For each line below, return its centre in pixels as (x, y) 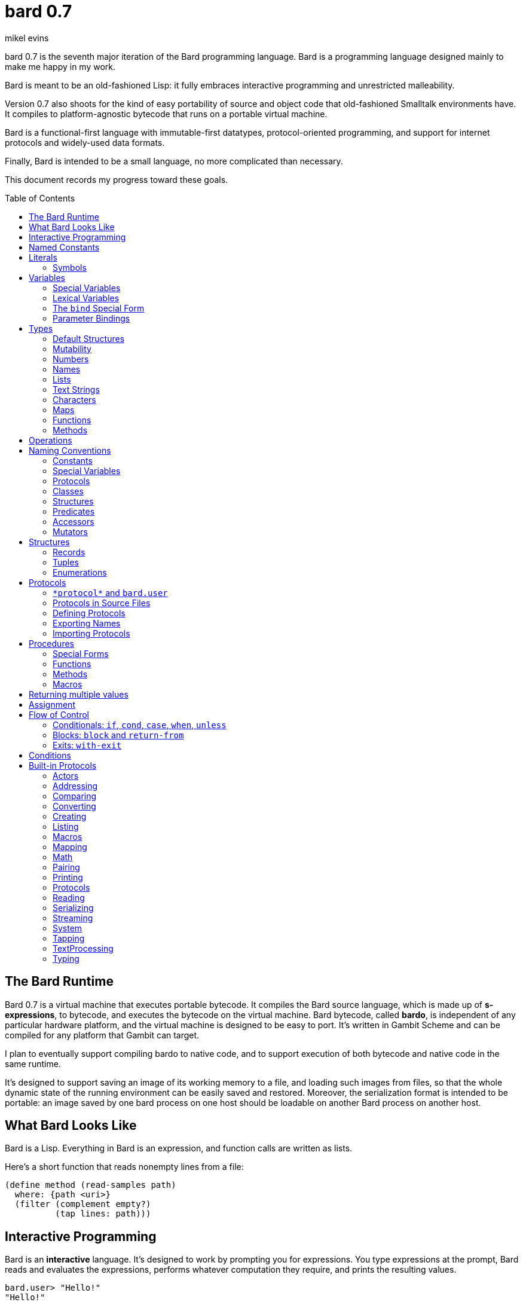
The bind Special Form (99, 308)
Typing (66, 958)
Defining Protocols (89, 613)
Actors (66, 775)
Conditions (50, 755)
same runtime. (33, 1063)
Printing (68, 877)
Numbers (71, 359)
